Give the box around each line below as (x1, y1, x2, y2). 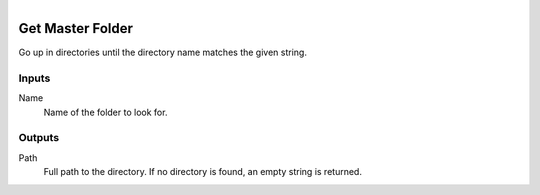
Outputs (18, 131, 60, 145)
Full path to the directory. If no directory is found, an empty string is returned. (43, 166, 362, 178)
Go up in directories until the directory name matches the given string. (18, 46, 307, 59)
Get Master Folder (18, 20, 134, 37)
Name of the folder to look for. (43, 106, 168, 118)
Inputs (18, 71, 51, 85)
